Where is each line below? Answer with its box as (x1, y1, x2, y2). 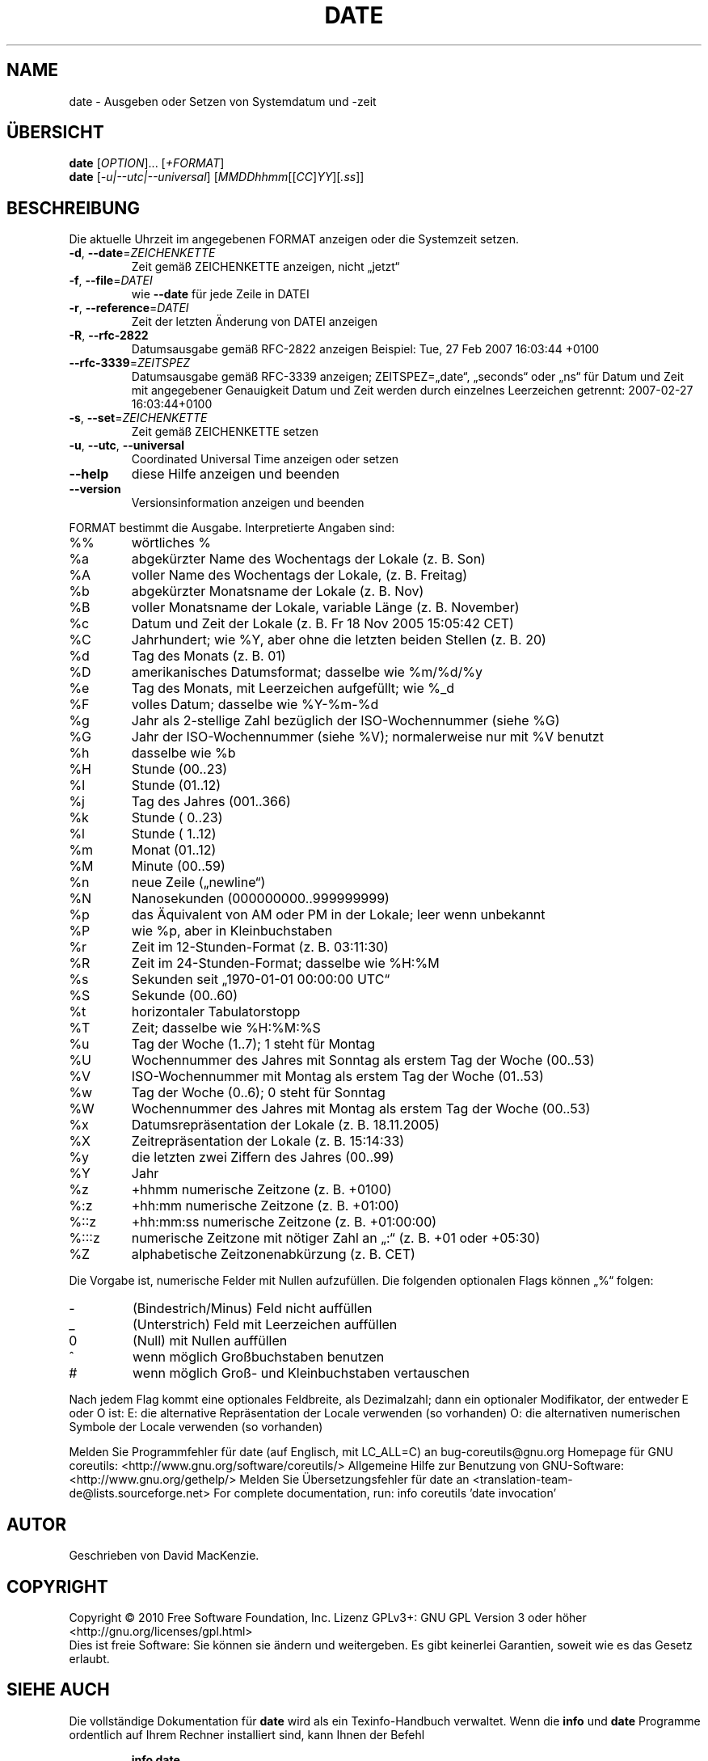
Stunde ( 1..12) (131, 826, 217, 842)
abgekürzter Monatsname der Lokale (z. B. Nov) (131, 583, 424, 600)
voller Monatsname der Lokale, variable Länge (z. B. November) (131, 599, 520, 616)
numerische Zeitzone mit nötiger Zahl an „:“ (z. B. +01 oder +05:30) (131, 1230, 541, 1247)
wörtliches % (131, 534, 212, 551)
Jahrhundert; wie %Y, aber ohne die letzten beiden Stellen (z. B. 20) (131, 631, 546, 648)
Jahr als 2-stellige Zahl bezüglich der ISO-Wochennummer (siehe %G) (131, 712, 560, 729)
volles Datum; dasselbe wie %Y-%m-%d (131, 696, 379, 713)
